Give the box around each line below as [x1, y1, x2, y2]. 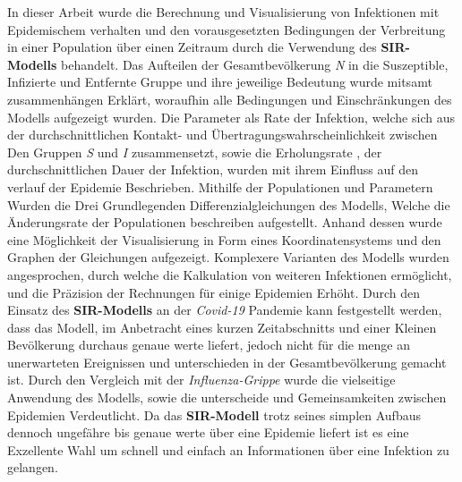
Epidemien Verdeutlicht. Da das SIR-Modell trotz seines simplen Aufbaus [7, 405, 421, 424]
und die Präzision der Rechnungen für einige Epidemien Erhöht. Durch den [7, 283, 420, 301]
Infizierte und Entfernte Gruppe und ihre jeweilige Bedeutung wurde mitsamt [7, 72, 432, 91]
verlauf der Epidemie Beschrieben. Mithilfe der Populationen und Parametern [7, 177, 433, 196]
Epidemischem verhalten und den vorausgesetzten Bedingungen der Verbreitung [7, 20, 446, 38]
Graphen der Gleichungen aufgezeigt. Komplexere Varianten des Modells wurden [7, 248, 449, 266]
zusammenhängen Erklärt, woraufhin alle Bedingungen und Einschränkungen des [7, 89, 452, 108]
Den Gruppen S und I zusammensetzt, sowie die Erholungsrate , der [7, 142, 382, 161]
